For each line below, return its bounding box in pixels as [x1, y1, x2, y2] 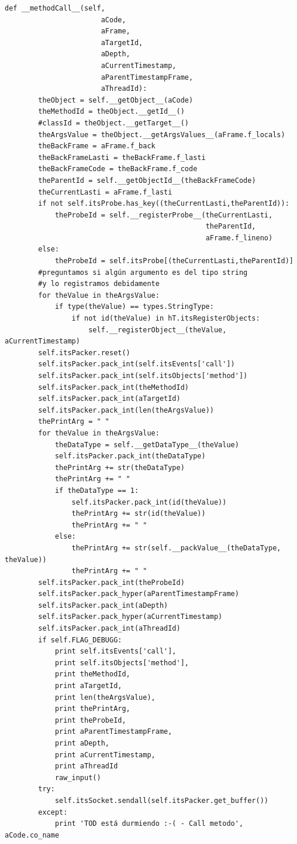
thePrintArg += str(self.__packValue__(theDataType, [71, 543, 281, 552]
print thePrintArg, [54, 705, 130, 713]
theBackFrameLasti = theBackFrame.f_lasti [38, 153, 206, 162]
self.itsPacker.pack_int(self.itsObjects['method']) [38, 372, 248, 380]
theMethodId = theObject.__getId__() [38, 107, 185, 116]
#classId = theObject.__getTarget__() [38, 118, 189, 127]
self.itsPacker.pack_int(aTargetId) [38, 394, 181, 403]
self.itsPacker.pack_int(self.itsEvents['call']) [38, 360, 235, 369]
